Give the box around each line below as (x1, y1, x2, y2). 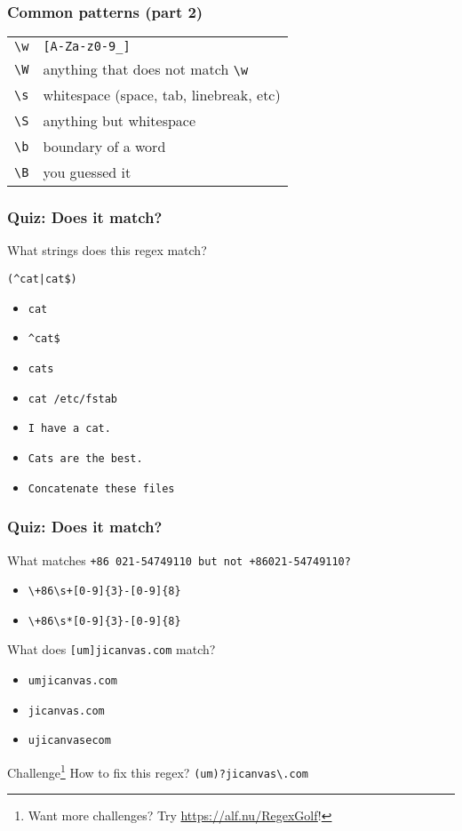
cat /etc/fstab (28, 392, 118, 405)
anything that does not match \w (43, 59, 249, 80)
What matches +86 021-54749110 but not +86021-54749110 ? (7, 550, 351, 569)
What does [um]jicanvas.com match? (7, 640, 216, 659)
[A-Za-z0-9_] (43, 39, 131, 54)
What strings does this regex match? (7, 241, 207, 260)
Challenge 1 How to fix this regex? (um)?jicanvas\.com (7, 761, 308, 781)
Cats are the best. (28, 451, 143, 465)
